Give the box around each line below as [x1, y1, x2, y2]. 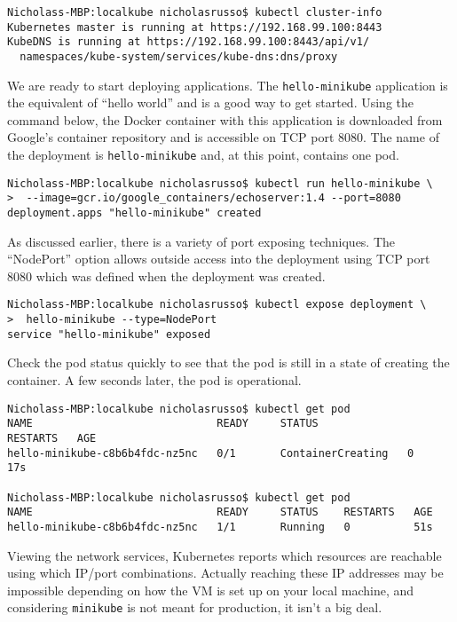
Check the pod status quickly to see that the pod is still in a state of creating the [7, 353, 450, 372]
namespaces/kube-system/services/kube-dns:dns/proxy [20, 50, 338, 63]
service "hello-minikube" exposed [7, 327, 211, 341]
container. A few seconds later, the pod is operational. [7, 371, 302, 390]
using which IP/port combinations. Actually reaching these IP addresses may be [7, 563, 444, 582]
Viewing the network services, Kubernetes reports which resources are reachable [7, 546, 442, 564]
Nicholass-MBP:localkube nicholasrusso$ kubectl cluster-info [7, 6, 382, 19]
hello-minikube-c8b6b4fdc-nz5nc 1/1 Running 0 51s [7, 520, 433, 533]
